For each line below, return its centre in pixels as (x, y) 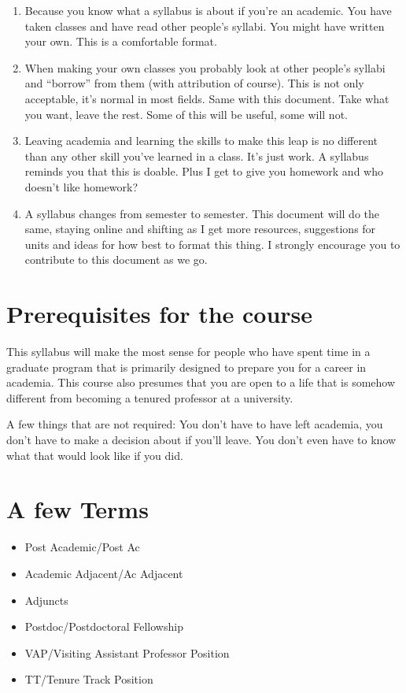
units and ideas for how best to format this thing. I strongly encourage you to (212, 244)
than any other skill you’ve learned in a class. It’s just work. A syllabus (197, 156)
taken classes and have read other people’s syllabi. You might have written (205, 26)
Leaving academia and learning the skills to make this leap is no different (201, 141)
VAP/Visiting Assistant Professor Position (127, 652)
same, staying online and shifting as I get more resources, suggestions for (200, 229)
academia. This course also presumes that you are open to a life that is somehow (201, 382)
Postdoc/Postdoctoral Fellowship (104, 626)
